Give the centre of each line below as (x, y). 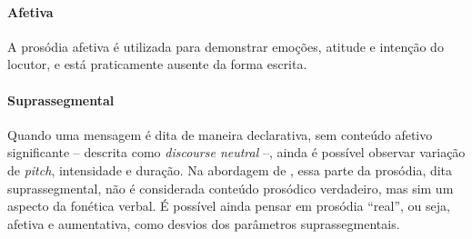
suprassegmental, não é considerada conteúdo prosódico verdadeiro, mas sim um (231, 188)
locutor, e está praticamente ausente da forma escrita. (157, 64)
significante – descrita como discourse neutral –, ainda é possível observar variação (236, 152)
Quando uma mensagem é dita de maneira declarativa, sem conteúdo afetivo (220, 134)
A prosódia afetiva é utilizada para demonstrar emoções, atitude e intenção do (226, 46)
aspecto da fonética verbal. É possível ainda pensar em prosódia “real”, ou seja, (229, 206)
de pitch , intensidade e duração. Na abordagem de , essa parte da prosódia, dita (230, 169)
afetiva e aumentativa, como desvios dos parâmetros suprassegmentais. (204, 223)
